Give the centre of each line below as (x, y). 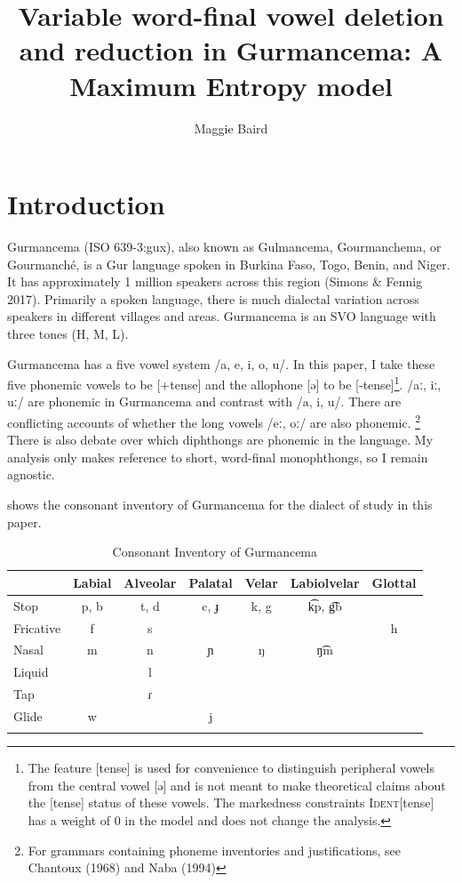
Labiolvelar (325, 582)
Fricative (37, 627)
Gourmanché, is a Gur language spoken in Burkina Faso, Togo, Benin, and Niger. (229, 264)
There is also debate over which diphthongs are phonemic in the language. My (220, 440)
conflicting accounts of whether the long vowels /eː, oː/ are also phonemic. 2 (214, 421)
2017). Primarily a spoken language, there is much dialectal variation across (213, 298)
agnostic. (31, 474)
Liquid (31, 672)
